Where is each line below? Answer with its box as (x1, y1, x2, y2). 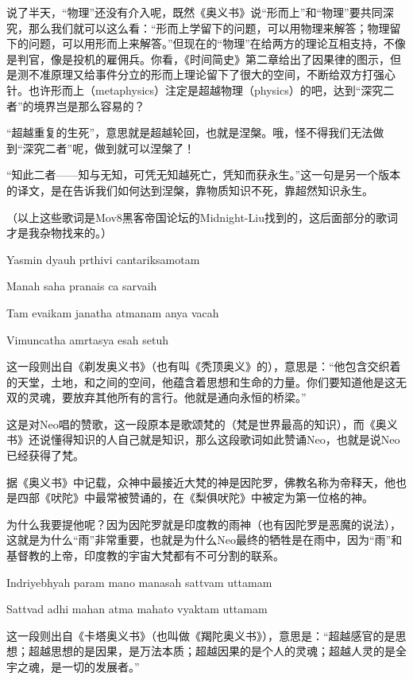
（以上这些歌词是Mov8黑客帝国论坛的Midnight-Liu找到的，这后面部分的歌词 (6, 208, 398, 225)
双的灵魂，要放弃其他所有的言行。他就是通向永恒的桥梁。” (6, 389, 307, 406)
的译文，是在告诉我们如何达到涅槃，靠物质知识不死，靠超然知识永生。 (6, 181, 373, 198)
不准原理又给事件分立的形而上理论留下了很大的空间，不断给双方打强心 (28, 66, 396, 83)
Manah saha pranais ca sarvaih (6, 278, 157, 294)
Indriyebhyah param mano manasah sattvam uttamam (6, 573, 272, 590)
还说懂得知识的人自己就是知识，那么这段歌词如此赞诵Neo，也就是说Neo (28, 431, 400, 448)
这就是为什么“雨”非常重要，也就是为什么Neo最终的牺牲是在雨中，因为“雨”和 (6, 531, 403, 548)
